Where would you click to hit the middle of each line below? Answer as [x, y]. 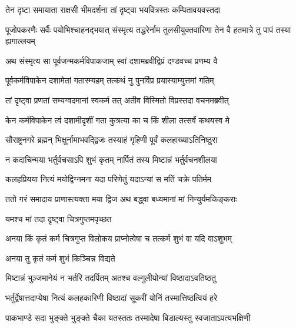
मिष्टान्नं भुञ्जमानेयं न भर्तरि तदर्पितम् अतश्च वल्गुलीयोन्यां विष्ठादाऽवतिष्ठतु [111, 278]
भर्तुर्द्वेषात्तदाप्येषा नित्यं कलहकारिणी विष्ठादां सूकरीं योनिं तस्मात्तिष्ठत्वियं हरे [112, 297]
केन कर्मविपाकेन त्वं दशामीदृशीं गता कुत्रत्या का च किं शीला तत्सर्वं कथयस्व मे [117, 120]
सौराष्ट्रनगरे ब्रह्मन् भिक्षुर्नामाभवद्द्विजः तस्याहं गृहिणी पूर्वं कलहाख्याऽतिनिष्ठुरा [112, 140]
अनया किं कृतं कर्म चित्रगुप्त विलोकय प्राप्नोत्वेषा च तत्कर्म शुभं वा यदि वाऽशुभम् [119, 238]
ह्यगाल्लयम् [20, 41]
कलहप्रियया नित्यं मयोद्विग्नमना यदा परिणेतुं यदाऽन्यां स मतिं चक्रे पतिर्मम [109, 179]
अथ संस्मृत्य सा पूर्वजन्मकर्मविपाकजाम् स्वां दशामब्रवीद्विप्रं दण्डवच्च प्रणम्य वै [112, 60]
